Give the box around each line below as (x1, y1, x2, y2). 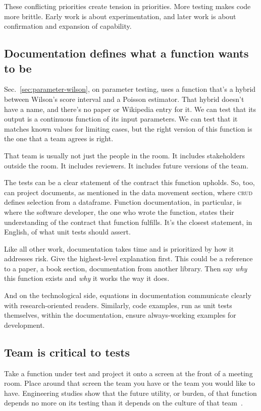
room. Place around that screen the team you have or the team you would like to (4, 378, 255, 388)
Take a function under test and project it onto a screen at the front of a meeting (4, 368, 253, 378)
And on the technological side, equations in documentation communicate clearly (4, 290, 251, 301)
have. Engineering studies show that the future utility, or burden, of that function (4, 387, 257, 398)
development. (4, 319, 45, 330)
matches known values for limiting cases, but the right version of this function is (4, 123, 252, 134)
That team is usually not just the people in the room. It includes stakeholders (4, 150, 245, 160)
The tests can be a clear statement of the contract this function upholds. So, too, (4, 177, 255, 188)
